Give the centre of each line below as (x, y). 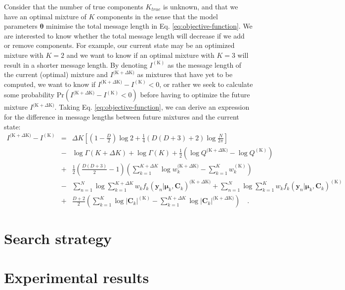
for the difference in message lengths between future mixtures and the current (122, 116)
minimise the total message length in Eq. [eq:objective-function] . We (149, 26)
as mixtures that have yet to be (185, 74)
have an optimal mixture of (45, 16)
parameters (21, 26)
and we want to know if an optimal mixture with (140, 55)
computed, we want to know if (50, 84)
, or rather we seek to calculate (206, 84)
